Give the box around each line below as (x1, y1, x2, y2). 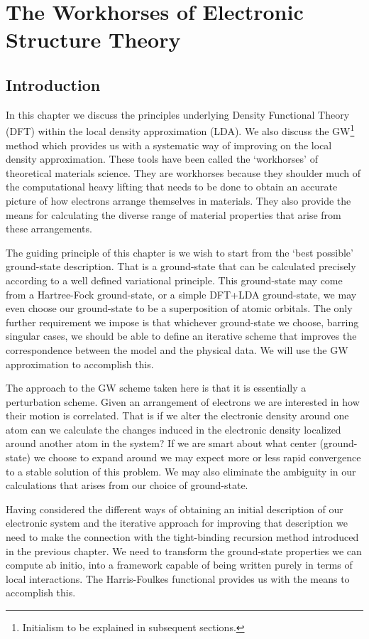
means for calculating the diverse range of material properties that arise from (6, 207, 341, 222)
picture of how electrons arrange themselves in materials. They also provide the (6, 193, 351, 208)
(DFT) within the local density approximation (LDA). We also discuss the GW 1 (6, 122, 355, 139)
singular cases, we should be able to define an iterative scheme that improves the (6, 328, 357, 343)
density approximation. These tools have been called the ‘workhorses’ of (6, 151, 318, 166)
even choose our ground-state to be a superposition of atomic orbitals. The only (6, 301, 353, 316)
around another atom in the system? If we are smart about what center (6, 436, 316, 451)
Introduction (6, 73, 101, 95)
